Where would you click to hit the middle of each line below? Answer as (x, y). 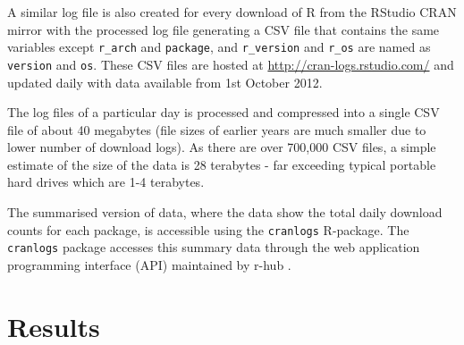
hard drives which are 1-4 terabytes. (106, 182)
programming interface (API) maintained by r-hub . (149, 264)
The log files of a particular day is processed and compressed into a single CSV (224, 112)
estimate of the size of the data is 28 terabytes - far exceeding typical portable (222, 164)
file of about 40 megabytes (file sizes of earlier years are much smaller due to (217, 129)
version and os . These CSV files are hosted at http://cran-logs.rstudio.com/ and (231, 64)
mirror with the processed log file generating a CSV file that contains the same (224, 29)
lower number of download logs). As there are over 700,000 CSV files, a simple (222, 147)
